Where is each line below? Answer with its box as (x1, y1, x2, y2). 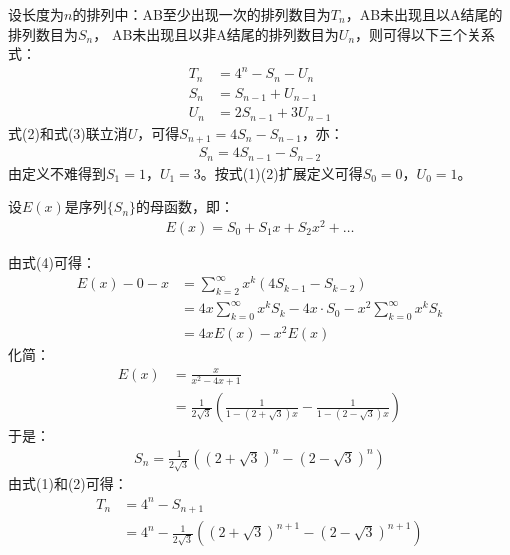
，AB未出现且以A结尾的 (345, 4, 503, 24)
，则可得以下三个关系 (355, 23, 496, 44)
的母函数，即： (136, 196, 235, 217)
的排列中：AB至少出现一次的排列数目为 (72, 4, 331, 24)
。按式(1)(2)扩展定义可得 (200, 162, 363, 183)
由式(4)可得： (8, 251, 96, 272)
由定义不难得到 (8, 162, 106, 183)
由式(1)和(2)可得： (8, 473, 128, 494)
